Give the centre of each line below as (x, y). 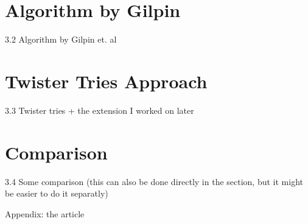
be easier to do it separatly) (57, 193)
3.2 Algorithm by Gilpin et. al (61, 39)
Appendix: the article (45, 213)
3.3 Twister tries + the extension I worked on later (100, 110)
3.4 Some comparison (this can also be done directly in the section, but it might (154, 181)
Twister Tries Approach (106, 81)
